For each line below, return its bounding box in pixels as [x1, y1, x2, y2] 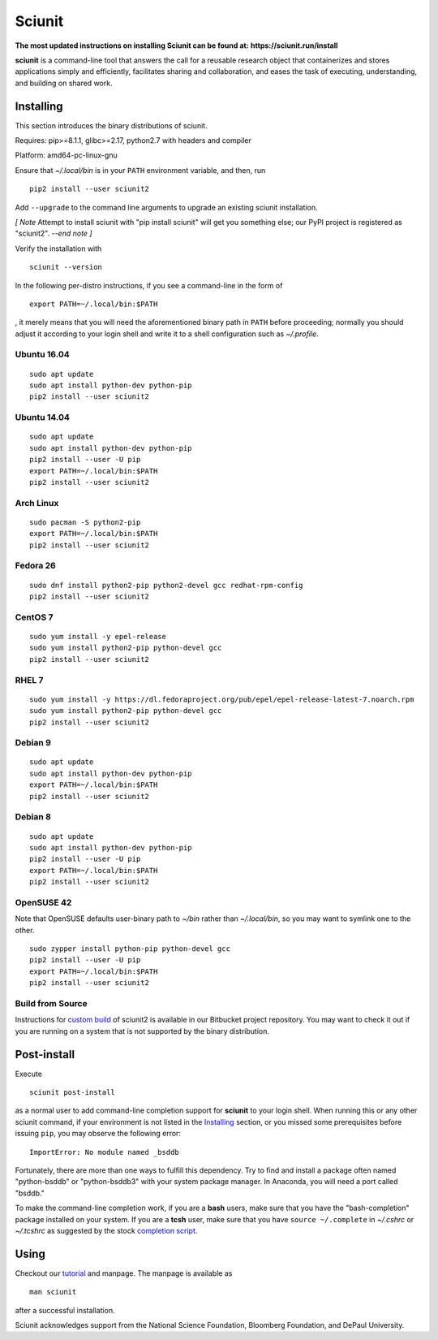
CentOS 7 [15, 612, 54, 623]
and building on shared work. [15, 78, 113, 88]
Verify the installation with [15, 244, 102, 253]
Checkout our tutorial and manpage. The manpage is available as [15, 1268, 233, 1278]
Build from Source [15, 998, 88, 1009]
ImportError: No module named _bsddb [29, 1148, 180, 1156]
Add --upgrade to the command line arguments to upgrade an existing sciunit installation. [15, 202, 318, 212]
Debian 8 [15, 811, 52, 823]
